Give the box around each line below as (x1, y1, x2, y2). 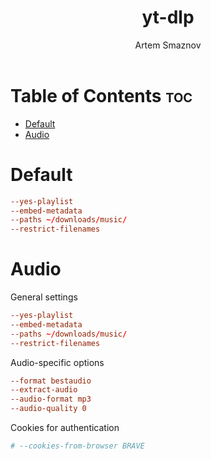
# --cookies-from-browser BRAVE (10, 441, 145, 451)
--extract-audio (10, 385, 78, 395)
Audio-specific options (10, 356, 105, 368)
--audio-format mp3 (10, 394, 92, 405)
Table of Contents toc (10, 84, 193, 107)
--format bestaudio (10, 376, 92, 386)
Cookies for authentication (10, 422, 120, 434)
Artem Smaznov (134, 39, 202, 51)
